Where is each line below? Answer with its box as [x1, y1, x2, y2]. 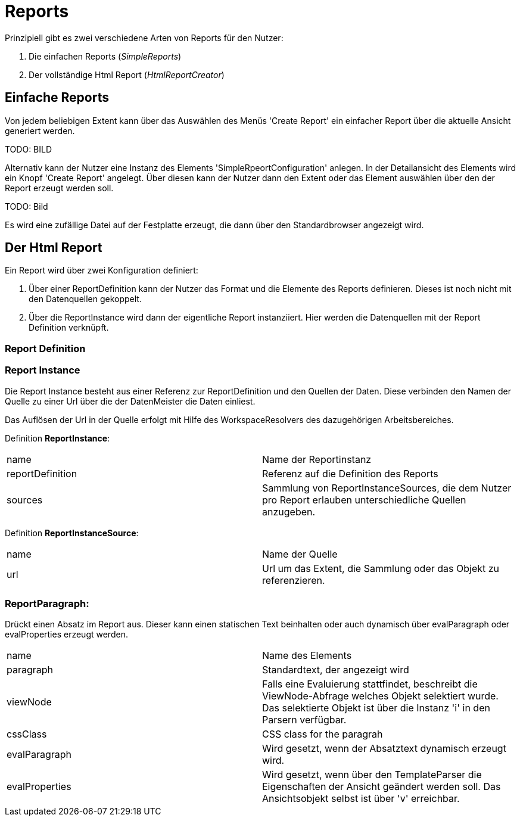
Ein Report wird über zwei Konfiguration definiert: [5, 265, 198, 276]
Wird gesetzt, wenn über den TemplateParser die [262, 769, 482, 781]
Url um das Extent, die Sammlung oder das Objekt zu [262, 562, 500, 574]
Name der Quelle [262, 548, 338, 560]
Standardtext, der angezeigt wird [262, 664, 409, 676]
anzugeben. [262, 505, 316, 518]
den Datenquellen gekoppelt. [29, 294, 142, 304]
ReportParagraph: [5, 597, 89, 609]
